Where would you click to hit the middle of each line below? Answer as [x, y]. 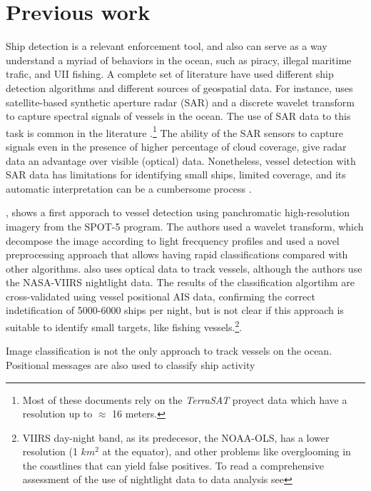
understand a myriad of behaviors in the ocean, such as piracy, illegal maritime [179, 60]
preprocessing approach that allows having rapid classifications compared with [177, 254]
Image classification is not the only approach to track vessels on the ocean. [169, 351]
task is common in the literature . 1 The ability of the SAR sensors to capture [174, 131]
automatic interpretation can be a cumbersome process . [129, 188]
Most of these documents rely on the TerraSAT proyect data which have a [185, 399]
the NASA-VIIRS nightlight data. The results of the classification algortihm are [181, 282]
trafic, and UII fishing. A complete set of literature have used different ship [170, 74]
